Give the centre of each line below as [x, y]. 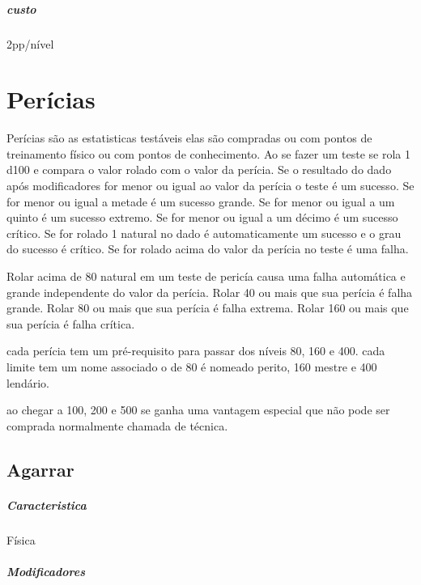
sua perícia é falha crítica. [71, 323]
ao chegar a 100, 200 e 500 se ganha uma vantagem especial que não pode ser [198, 410]
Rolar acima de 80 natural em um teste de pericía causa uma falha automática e [206, 276]
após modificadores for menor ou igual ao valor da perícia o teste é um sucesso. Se [210, 186]
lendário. [28, 382]
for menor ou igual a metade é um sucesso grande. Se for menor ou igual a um [201, 201]
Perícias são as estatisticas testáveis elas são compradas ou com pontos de [189, 138]
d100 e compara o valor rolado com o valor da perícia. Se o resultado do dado [199, 170]
